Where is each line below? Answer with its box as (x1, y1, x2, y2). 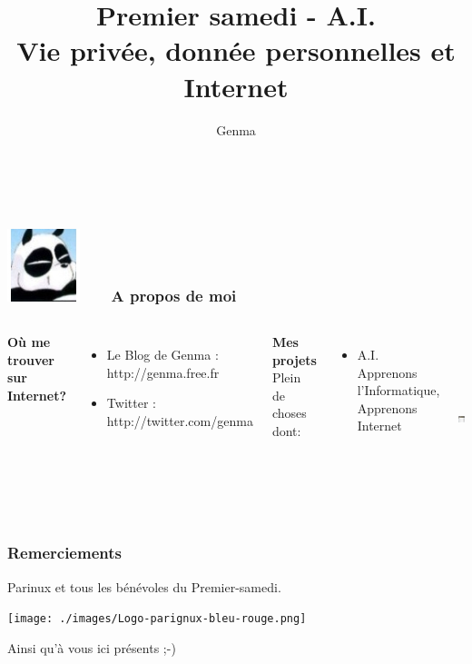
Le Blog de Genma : (106, 344, 219, 363)
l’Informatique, (357, 381, 440, 400)
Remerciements (7, 541, 122, 564)
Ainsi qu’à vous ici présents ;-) (7, 638, 176, 657)
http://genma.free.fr (106, 362, 220, 382)
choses (271, 403, 307, 422)
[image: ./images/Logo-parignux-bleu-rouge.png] (7, 612, 307, 626)
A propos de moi (111, 283, 237, 306)
